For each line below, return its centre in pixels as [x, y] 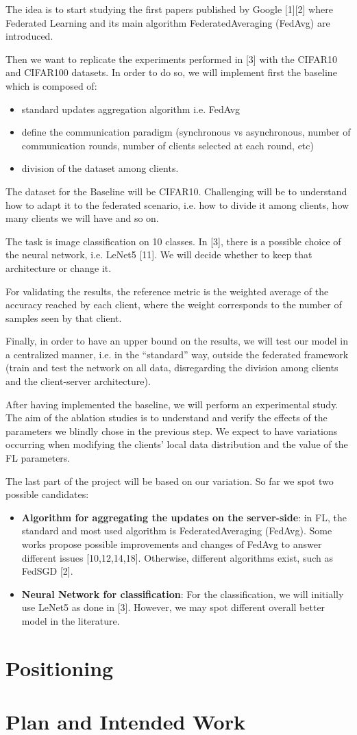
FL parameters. [38, 458]
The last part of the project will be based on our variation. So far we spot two [170, 481]
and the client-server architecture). [78, 381]
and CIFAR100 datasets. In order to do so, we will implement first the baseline [171, 72]
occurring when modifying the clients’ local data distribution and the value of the [177, 444]
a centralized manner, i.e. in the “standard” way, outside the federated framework [177, 354]
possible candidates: [47, 494]
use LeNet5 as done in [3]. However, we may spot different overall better [173, 607]
